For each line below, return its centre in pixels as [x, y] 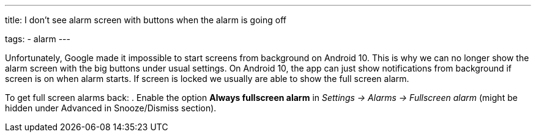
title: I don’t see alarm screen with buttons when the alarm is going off [146, 20]
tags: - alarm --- [38, 39]
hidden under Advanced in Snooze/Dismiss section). [111, 108]
